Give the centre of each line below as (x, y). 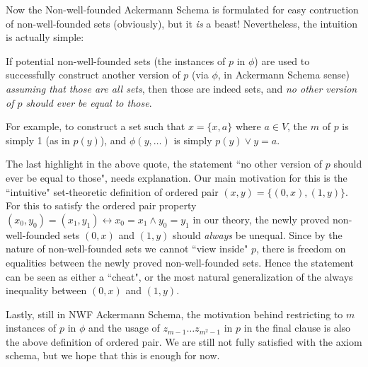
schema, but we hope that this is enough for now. (113, 355)
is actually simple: (45, 37)
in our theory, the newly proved (261, 219)
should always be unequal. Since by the (257, 234)
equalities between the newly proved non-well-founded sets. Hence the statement (180, 262)
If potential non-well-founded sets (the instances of (116, 60)
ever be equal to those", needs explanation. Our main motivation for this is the (177, 177)
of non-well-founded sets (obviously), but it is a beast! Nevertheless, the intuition (182, 23)
